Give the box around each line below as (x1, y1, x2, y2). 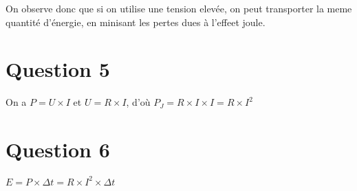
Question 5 (6, 55, 110, 83)
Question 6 (6, 135, 110, 164)
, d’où (126, 95, 151, 109)
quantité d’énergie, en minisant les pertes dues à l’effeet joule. (6, 14, 266, 29)
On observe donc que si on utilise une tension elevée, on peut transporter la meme (6, 1, 352, 15)
